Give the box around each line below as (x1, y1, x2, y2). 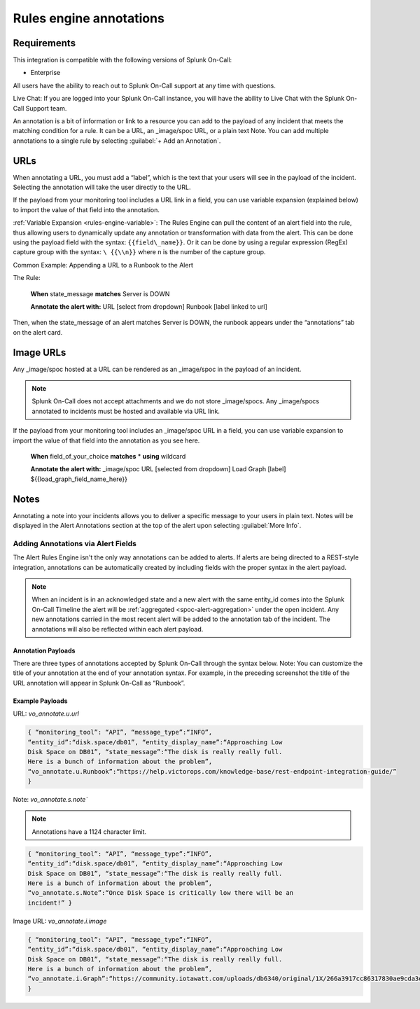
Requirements (13, 37, 76, 49)
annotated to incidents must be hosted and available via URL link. (31, 407, 220, 415)
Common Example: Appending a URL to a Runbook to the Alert (13, 260, 194, 269)
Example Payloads (13, 697, 68, 705)
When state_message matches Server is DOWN (30, 289, 170, 298)
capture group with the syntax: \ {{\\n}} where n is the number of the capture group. (13, 248, 266, 256)
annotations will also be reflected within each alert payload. (31, 625, 204, 633)
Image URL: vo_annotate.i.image (13, 917, 107, 925)
